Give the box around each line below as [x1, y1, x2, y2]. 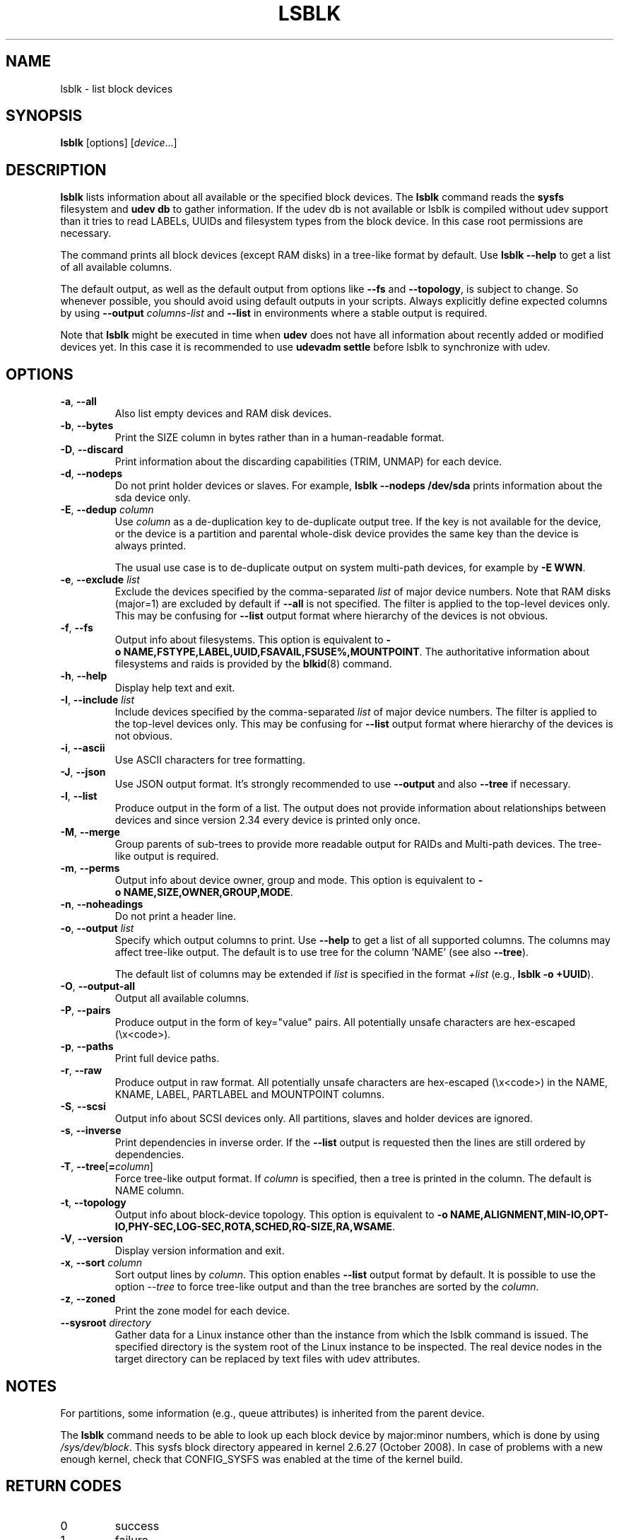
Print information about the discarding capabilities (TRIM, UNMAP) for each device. [114, 455, 502, 468]
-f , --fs [60, 622, 93, 634]
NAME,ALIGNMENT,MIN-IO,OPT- [450, 1208, 609, 1221]
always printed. [114, 539, 187, 552]
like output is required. [114, 850, 219, 863]
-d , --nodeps [60, 467, 122, 480]
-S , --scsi [60, 1100, 106, 1113]
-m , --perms [60, 862, 120, 875]
